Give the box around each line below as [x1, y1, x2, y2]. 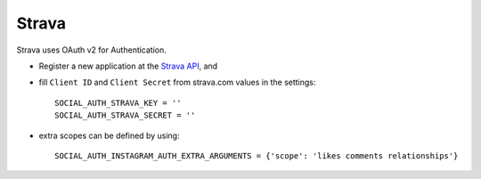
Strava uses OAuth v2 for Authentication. [16, 45, 167, 55]
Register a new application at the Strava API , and [38, 61, 218, 71]
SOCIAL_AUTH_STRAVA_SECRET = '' [54, 110, 196, 120]
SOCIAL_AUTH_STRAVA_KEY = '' [54, 98, 182, 108]
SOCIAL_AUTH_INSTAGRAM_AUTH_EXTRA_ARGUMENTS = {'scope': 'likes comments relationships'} [54, 151, 459, 160]
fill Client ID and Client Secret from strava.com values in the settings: [38, 77, 316, 88]
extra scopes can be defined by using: [38, 130, 180, 141]
